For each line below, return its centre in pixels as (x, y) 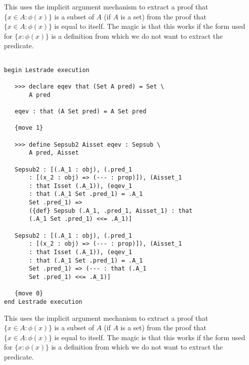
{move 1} (29, 128)
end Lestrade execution (43, 302)
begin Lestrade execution (47, 70)
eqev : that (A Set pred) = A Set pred (81, 111)
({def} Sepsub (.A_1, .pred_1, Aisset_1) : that (111, 211)
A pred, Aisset (54, 153)
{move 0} (29, 294)
